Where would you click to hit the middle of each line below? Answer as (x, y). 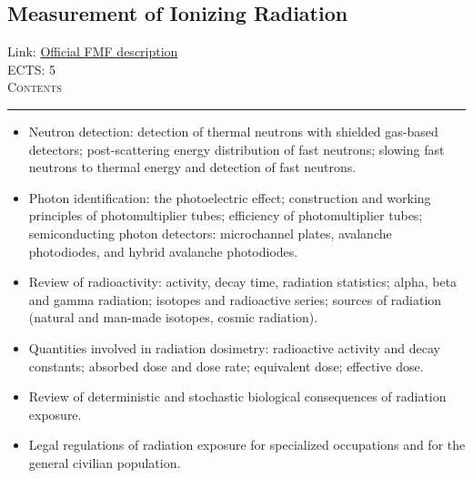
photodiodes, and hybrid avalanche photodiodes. (163, 251)
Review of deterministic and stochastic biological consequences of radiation (237, 397)
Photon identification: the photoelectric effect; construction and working (230, 197)
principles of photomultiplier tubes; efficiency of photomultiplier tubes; (226, 215)
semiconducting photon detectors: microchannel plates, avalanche (210, 233)
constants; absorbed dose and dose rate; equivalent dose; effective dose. (226, 366)
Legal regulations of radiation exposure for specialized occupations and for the (247, 445)
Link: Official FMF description (93, 51)
